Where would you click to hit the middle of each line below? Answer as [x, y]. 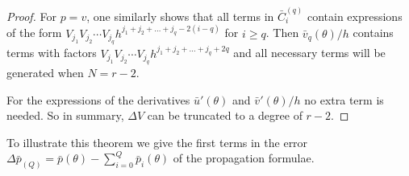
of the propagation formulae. [244, 158]
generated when [45, 72]
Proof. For [32, 16]
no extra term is [344, 99]
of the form [34, 33]
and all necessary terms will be [309, 53]
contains [373, 33]
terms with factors [52, 53]
